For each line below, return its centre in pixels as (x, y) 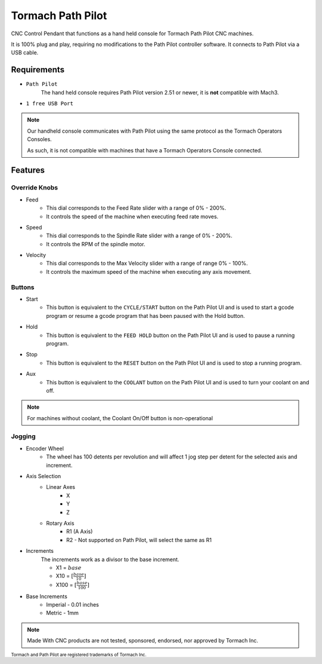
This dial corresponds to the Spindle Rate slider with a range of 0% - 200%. (139, 235)
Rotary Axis (60, 523)
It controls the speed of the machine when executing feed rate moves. (132, 216)
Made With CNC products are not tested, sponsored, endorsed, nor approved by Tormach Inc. (143, 641)
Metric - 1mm (62, 613)
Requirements (38, 70)
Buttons (23, 287)
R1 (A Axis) (80, 531)
